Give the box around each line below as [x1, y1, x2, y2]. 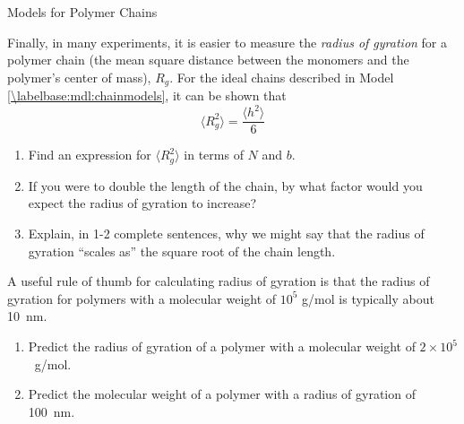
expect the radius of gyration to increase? [28, 194, 257, 212]
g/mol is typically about [302, 289, 434, 307]
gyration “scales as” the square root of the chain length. [28, 241, 336, 260]
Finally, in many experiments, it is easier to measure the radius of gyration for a [7, 32, 448, 51]
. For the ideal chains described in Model [169, 67, 394, 86]
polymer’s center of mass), [7, 67, 151, 86]
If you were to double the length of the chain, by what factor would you [28, 176, 423, 195]
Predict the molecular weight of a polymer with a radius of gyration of [28, 385, 416, 403]
